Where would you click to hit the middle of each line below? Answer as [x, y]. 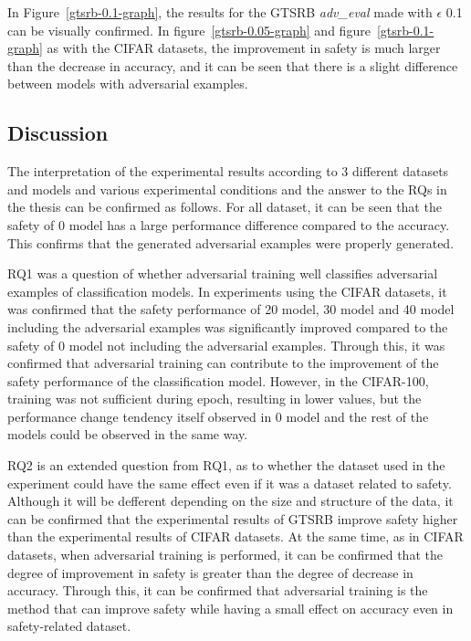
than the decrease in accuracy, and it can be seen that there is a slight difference [233, 65]
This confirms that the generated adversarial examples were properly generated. [231, 242]
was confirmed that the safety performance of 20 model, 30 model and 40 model [231, 309]
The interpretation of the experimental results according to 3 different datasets [228, 171]
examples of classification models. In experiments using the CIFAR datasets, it [227, 291]
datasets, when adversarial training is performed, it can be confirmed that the [225, 555]
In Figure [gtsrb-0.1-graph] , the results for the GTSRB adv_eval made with [220, 12]
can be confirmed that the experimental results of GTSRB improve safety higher [233, 518]
